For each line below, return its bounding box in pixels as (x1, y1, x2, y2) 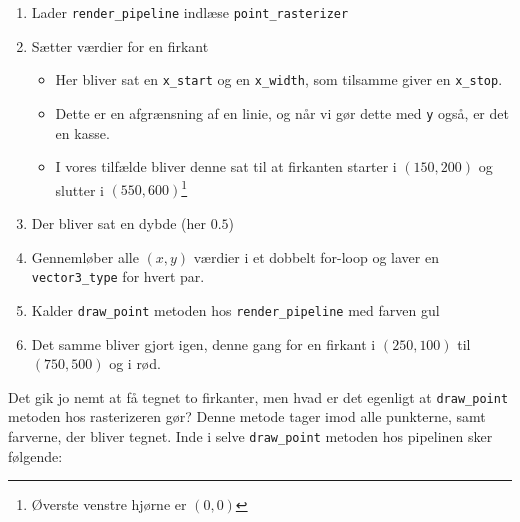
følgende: (8, 445, 63, 466)
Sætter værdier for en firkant (31, 35, 209, 56)
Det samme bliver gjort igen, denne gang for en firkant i (31, 333, 376, 354)
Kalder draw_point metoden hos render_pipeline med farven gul (31, 299, 440, 320)
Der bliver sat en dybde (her (31, 213, 207, 233)
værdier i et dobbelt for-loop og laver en (193, 246, 439, 267)
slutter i (55, 179, 104, 200)
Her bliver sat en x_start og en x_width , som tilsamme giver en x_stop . (55, 69, 503, 90)
